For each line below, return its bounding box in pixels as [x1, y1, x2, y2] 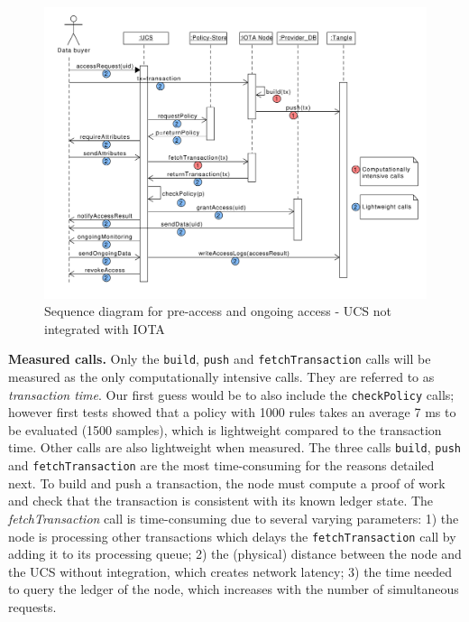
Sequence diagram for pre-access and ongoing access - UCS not [44, 302, 391, 320]
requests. [8, 597, 57, 616]
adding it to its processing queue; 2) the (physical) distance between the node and [8, 544, 462, 563]
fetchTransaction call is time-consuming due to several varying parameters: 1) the [8, 508, 459, 527]
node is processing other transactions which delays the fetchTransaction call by [8, 526, 456, 545]
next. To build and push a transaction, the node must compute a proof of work [8, 473, 446, 492]
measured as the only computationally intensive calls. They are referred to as [8, 367, 435, 385]
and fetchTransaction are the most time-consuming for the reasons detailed [8, 456, 435, 475]
